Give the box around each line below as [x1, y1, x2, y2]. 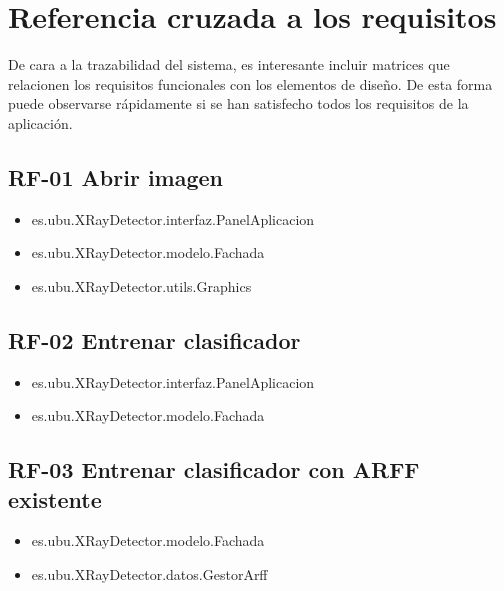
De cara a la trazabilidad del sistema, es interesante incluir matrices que [8, 54, 450, 75]
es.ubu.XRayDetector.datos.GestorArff [31, 564, 268, 585]
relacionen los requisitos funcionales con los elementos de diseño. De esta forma [8, 73, 493, 94]
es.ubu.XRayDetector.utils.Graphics [31, 275, 252, 296]
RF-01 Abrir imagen [8, 161, 223, 192]
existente [8, 483, 102, 514]
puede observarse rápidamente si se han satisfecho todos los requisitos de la [8, 93, 469, 114]
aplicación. [8, 112, 73, 133]
